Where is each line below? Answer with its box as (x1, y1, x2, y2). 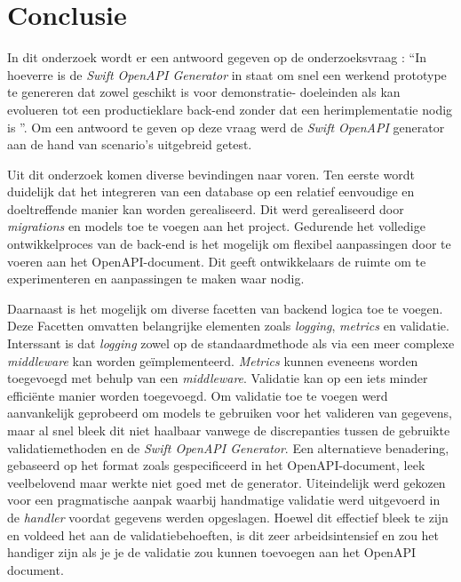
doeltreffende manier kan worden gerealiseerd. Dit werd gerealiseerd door (7, 199, 404, 218)
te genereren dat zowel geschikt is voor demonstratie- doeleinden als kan (7, 83, 401, 101)
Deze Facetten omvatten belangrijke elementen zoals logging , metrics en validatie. (7, 316, 449, 335)
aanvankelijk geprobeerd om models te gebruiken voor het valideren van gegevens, (7, 403, 452, 422)
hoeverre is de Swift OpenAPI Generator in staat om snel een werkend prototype (7, 65, 447, 84)
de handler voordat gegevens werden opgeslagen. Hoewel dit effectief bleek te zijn (7, 507, 449, 526)
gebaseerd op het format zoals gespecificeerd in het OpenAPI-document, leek (7, 456, 425, 474)
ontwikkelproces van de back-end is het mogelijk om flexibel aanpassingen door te (7, 235, 451, 253)
